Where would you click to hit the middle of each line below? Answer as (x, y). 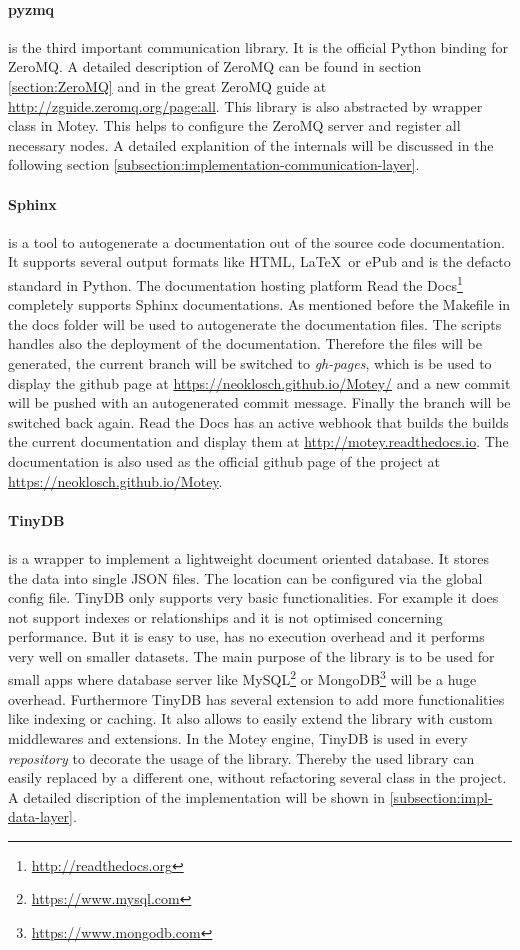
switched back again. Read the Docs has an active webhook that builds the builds (258, 421)
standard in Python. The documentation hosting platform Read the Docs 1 (235, 283)
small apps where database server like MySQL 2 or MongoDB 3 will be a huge (242, 678)
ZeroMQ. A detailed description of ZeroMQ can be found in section (215, 66)
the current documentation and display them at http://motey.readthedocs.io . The (258, 441)
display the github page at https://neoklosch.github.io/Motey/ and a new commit (259, 382)
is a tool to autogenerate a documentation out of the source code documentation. (256, 241)
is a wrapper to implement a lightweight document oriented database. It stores (249, 557)
